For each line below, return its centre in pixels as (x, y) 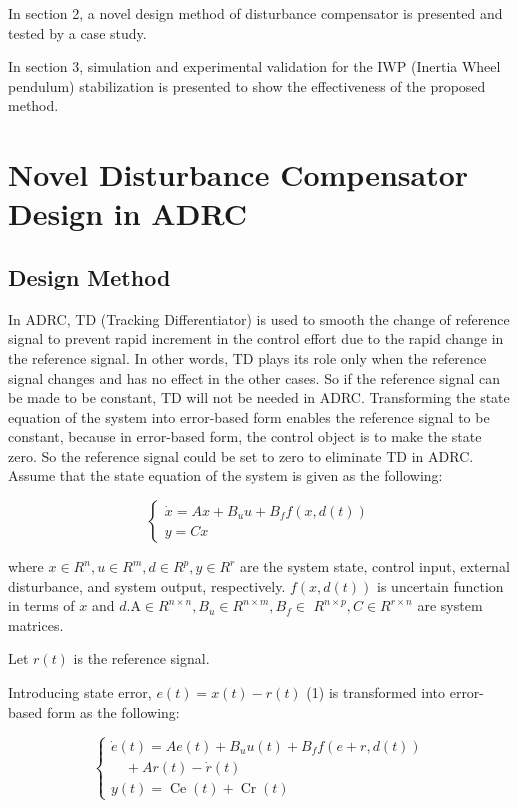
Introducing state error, (80, 692)
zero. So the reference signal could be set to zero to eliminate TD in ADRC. (241, 455)
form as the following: (113, 711)
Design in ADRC (127, 213)
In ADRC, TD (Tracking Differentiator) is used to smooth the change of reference (259, 318)
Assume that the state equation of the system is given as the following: (225, 475)
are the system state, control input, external (374, 566)
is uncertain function (440, 585)
